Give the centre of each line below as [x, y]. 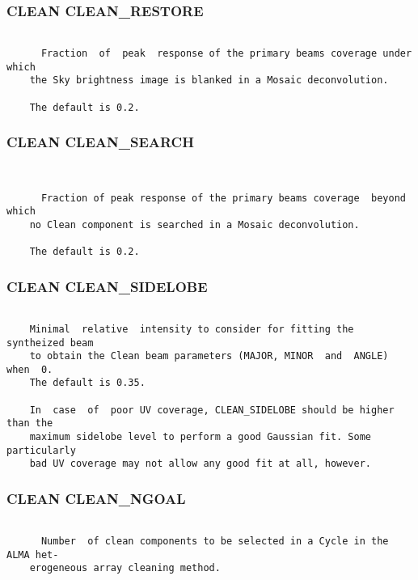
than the [30, 423]
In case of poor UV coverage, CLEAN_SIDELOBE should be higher [212, 410]
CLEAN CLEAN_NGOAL [96, 498]
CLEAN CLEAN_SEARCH [100, 142]
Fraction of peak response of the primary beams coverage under [226, 53]
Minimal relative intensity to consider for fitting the [192, 329]
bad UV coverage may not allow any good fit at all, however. [201, 464]
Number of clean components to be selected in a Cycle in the [215, 541]
